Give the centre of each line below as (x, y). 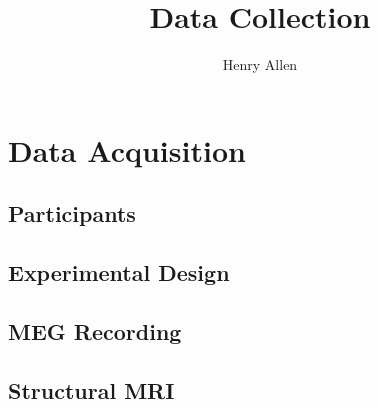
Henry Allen (260, 64)
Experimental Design (119, 272)
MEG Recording (95, 330)
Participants (72, 213)
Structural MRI (91, 389)
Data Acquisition (127, 149)
